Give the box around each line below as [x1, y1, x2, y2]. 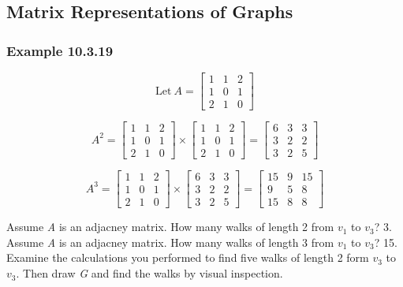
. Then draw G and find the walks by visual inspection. [16, 265, 283, 281]
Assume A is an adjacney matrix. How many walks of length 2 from [6, 218, 334, 235]
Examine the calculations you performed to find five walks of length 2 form [6, 249, 369, 266]
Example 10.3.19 [6, 40, 114, 60]
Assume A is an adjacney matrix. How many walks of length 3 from [6, 233, 334, 250]
